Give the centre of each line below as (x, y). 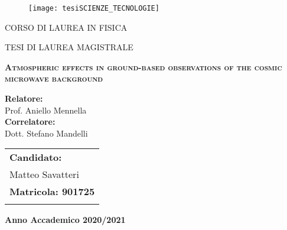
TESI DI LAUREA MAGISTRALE (69, 47)
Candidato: (36, 157)
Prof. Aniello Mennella (46, 110)
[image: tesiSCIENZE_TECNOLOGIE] (94, 8)
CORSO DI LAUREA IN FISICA (66, 27)
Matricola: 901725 (52, 192)
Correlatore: (30, 122)
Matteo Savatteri (44, 174)
